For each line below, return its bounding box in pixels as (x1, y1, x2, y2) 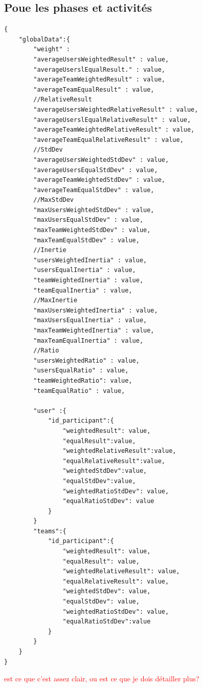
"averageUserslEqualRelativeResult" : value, (33, 116, 191, 123)
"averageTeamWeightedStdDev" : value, (33, 176, 165, 184)
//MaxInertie (33, 297, 78, 304)
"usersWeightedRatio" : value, (33, 357, 140, 364)
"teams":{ (33, 527, 66, 535)
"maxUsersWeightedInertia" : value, (33, 306, 158, 314)
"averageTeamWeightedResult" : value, (33, 76, 165, 84)
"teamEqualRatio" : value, (33, 387, 125, 394)
